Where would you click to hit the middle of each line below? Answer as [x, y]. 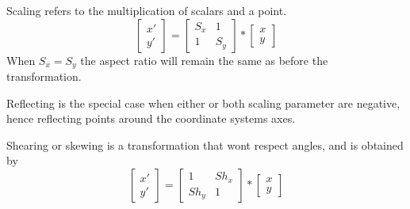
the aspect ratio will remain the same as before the [204, 60]
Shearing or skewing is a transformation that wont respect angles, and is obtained [205, 144]
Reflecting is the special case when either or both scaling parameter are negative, [203, 103]
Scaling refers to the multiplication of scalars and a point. [147, 10]
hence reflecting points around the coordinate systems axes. [151, 118]
